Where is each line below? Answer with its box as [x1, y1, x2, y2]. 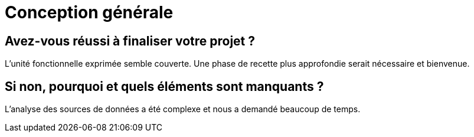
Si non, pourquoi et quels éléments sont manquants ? [5, 79, 324, 94]
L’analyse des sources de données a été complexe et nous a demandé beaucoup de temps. [5, 104, 361, 115]
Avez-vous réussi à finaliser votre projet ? [5, 33, 256, 48]
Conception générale [5, 2, 174, 22]
